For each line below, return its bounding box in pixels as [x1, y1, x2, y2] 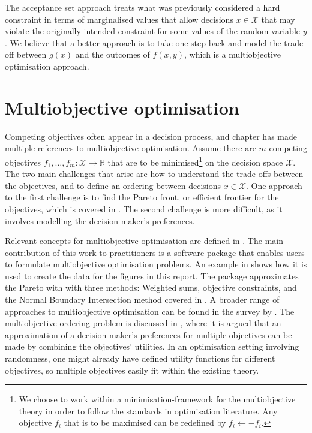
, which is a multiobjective [184, 48, 281, 61]
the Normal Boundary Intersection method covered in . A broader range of [5, 293, 280, 306]
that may [261, 13, 295, 25]
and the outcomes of [75, 48, 150, 61]
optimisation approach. [5, 59, 89, 72]
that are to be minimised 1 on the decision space [107, 154, 283, 168]
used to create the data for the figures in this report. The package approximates [5, 269, 299, 282]
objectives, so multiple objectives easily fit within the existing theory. [5, 363, 259, 376]
